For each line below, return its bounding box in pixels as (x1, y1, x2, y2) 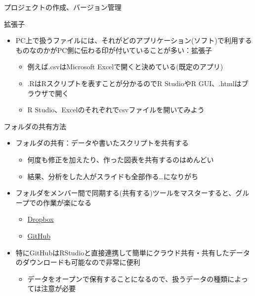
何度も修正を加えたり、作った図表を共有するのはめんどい (27, 154, 214, 164)
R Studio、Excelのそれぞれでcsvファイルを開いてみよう (27, 104, 205, 115)
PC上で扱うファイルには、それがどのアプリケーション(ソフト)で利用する (15, 35, 252, 46)
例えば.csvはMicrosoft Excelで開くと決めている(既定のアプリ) (27, 61, 223, 72)
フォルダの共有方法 (4, 121, 66, 131)
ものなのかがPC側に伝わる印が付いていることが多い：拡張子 (15, 45, 212, 55)
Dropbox (27, 214, 54, 224)
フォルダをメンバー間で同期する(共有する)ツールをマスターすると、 (15, 188, 236, 198)
